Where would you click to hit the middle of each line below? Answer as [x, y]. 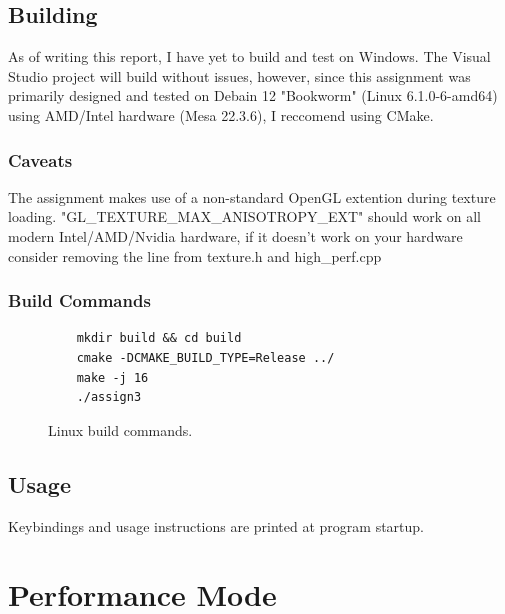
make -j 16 [112, 377]
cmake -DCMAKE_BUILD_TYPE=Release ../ [205, 357]
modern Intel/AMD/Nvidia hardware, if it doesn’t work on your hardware [235, 235]
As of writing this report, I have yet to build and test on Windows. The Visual [249, 56]
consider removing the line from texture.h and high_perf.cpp [195, 255]
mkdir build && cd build [159, 338]
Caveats [40, 159]
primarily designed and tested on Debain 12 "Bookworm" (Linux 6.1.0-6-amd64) [253, 95]
